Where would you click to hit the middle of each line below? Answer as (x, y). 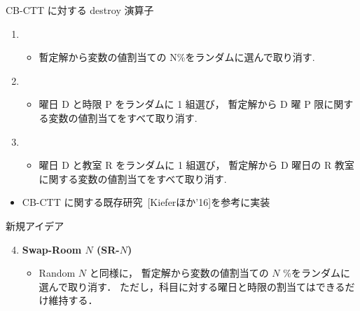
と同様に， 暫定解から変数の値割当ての (179, 273)
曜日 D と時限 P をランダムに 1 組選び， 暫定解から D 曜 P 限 (181, 104)
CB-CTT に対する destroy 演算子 (80, 10)
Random (57, 273)
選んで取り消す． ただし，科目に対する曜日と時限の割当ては (177, 286)
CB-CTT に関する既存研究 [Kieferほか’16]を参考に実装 (146, 202)
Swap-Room (52, 249)
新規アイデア (35, 225)
